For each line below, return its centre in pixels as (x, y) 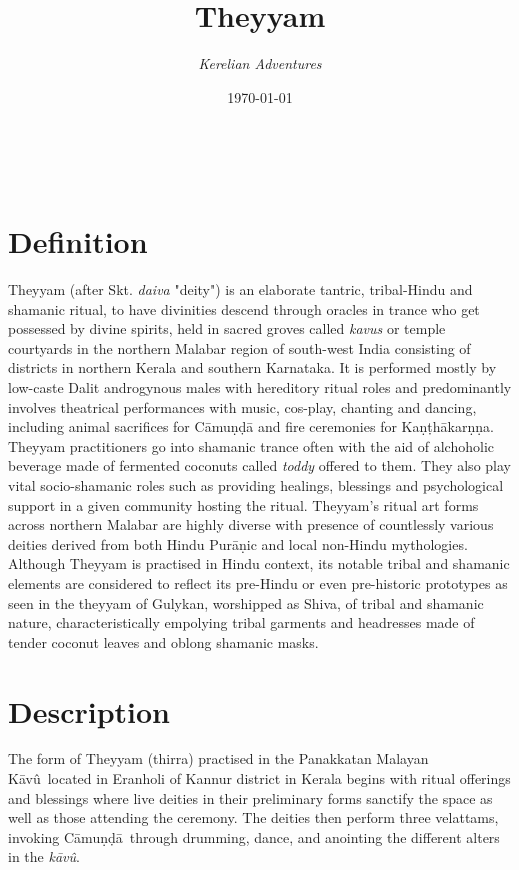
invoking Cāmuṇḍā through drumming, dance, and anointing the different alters (254, 836)
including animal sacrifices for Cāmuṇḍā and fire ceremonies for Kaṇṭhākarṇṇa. (251, 426)
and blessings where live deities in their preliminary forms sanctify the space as (250, 797)
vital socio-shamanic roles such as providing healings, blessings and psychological (256, 484)
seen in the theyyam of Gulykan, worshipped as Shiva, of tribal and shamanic (246, 602)
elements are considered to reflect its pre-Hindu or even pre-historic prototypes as (258, 582)
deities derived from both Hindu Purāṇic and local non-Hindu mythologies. (238, 543)
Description (89, 710)
